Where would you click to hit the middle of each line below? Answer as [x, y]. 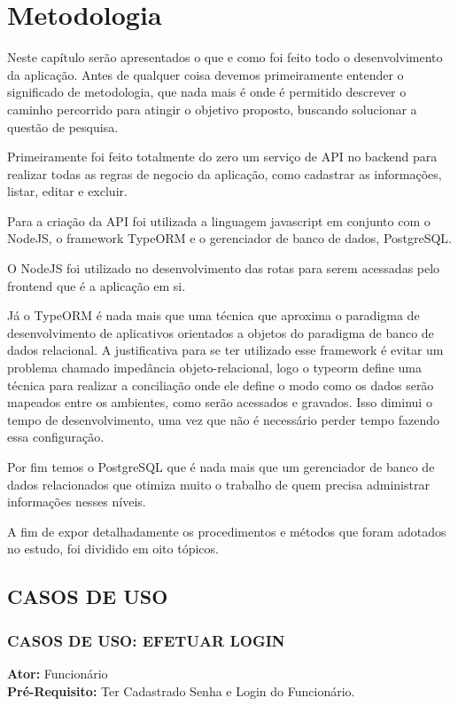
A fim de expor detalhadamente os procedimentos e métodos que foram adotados [227, 531]
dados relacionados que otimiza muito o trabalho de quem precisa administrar [218, 484]
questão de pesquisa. [63, 126]
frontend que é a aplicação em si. [97, 285]
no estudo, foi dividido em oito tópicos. [113, 549]
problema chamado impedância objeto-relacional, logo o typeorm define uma [214, 368]
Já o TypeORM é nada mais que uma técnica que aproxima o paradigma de [213, 315]
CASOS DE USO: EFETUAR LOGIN [146, 640]
